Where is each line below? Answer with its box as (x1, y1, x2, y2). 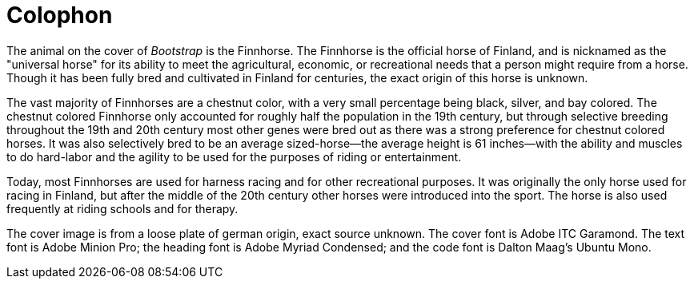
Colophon (6, 2, 113, 29)
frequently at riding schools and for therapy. (6, 201, 239, 216)
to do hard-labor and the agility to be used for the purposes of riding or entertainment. (6, 149, 462, 164)
